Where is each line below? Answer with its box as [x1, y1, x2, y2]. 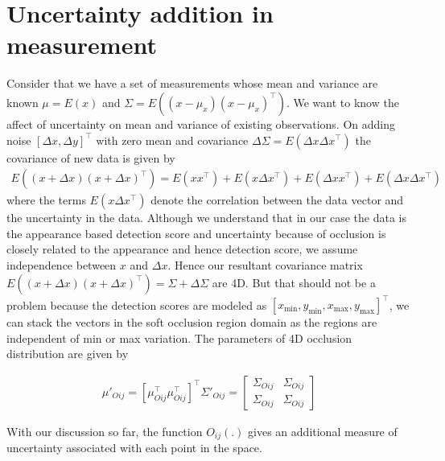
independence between [6, 256, 117, 273]
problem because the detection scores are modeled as [6, 296, 267, 312]
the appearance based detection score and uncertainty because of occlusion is [6, 224, 386, 241]
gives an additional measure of [248, 422, 398, 439]
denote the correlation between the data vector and [150, 191, 404, 208]
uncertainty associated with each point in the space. [6, 439, 262, 456]
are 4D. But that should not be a [212, 274, 376, 290]
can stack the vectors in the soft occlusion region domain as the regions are [6, 314, 377, 330]
